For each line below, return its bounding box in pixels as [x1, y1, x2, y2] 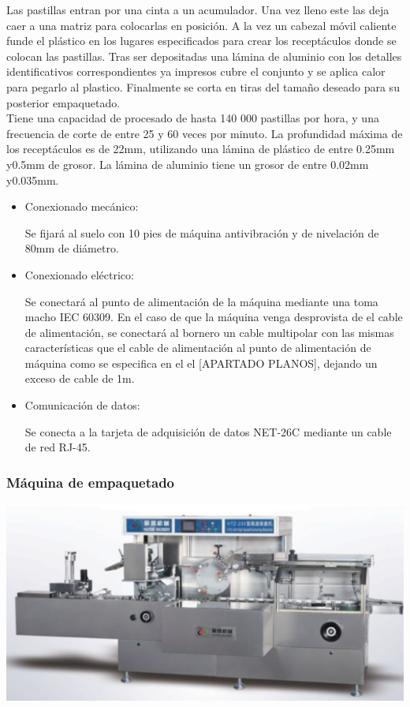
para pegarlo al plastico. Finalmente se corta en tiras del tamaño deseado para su [6, 78, 400, 95]
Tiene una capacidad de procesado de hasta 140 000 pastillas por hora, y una [6, 110, 379, 126]
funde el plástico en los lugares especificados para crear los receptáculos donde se [6, 32, 397, 49]
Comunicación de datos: [24, 397, 140, 413]
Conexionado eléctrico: [24, 266, 134, 282]
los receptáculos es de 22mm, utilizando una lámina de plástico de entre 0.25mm [6, 140, 395, 157]
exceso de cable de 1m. [24, 370, 135, 387]
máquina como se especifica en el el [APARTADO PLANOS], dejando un [24, 354, 378, 371]
